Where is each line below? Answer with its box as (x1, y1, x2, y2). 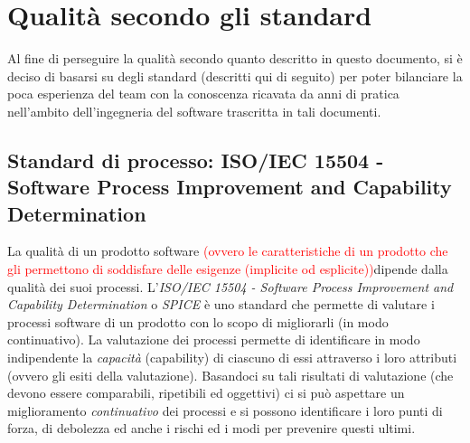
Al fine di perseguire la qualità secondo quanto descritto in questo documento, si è (7, 49, 463, 68)
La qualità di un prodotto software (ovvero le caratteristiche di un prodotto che (7, 241, 448, 260)
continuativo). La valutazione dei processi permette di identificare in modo (7, 330, 420, 349)
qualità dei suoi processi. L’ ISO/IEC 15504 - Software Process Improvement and (7, 277, 454, 296)
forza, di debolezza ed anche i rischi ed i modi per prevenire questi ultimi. (7, 419, 416, 438)
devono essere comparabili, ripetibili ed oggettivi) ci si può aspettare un (7, 383, 405, 402)
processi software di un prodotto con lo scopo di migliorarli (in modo (7, 312, 389, 331)
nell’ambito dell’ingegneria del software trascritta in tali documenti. (7, 101, 381, 120)
